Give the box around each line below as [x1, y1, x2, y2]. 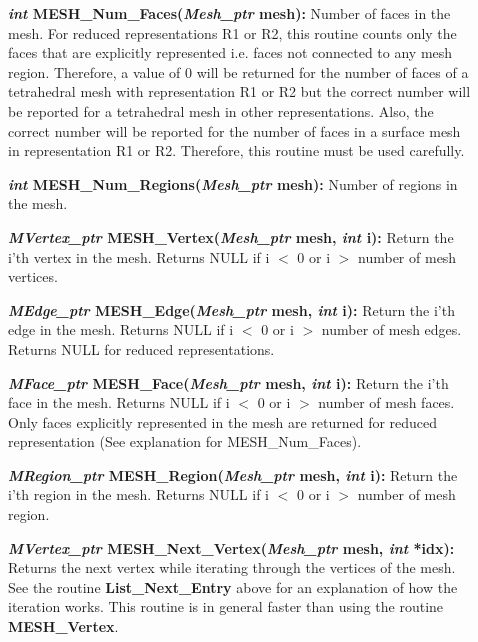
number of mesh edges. [321, 319, 462, 340]
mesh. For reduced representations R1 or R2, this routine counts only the [8, 22, 457, 43]
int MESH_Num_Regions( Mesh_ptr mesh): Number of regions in [8, 173, 458, 194]
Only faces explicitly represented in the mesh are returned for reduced [8, 411, 438, 432]
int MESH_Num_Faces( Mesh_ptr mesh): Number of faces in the [8, 3, 451, 23]
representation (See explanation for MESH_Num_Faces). [8, 431, 362, 452]
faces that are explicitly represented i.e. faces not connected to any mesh [8, 42, 453, 63]
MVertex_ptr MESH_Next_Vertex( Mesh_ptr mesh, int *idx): [8, 537, 455, 558]
